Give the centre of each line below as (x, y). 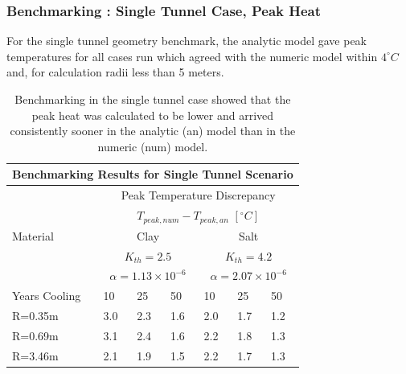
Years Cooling (47, 296)
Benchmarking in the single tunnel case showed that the (153, 99)
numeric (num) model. (153, 146)
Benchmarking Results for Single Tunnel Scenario (153, 174)
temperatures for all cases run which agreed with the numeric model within (192, 56)
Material (33, 235)
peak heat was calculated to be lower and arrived (153, 115)
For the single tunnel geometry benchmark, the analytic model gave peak (187, 41)
